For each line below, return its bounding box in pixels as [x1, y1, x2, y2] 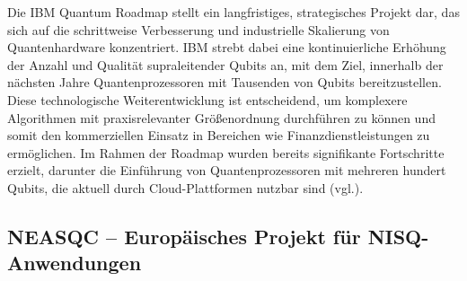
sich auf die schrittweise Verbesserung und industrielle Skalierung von [7, 20, 390, 39]
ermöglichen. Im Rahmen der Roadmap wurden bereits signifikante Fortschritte [7, 143, 445, 162]
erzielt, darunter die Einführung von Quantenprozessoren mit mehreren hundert [7, 161, 446, 180]
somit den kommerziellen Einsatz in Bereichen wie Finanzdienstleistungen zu [7, 126, 430, 145]
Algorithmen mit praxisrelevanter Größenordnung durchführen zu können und [7, 108, 436, 127]
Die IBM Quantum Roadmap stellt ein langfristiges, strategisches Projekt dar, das [7, 3, 460, 21]
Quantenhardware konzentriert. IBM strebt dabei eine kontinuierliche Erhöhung [7, 38, 446, 57]
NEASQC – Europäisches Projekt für [7, 222, 361, 250]
